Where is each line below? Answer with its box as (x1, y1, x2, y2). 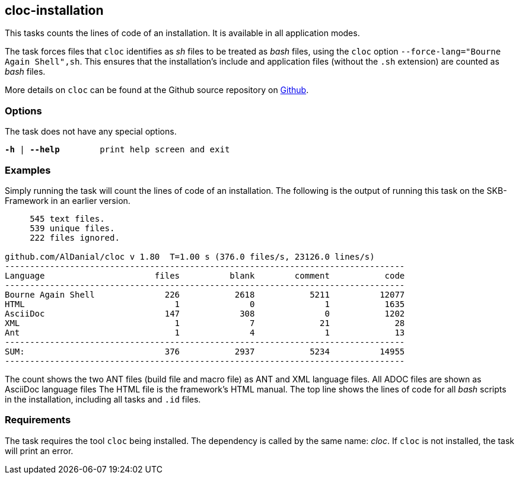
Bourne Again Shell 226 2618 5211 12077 (5, 289, 405, 299)
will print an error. (5, 445, 74, 456)
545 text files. (30, 213, 105, 223)
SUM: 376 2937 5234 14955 (5, 346, 405, 356)
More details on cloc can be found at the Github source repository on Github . (5, 85, 309, 95)
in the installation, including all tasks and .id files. (5, 394, 201, 404)
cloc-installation (5, 3, 104, 18)
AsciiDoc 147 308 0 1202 (5, 308, 405, 318)
